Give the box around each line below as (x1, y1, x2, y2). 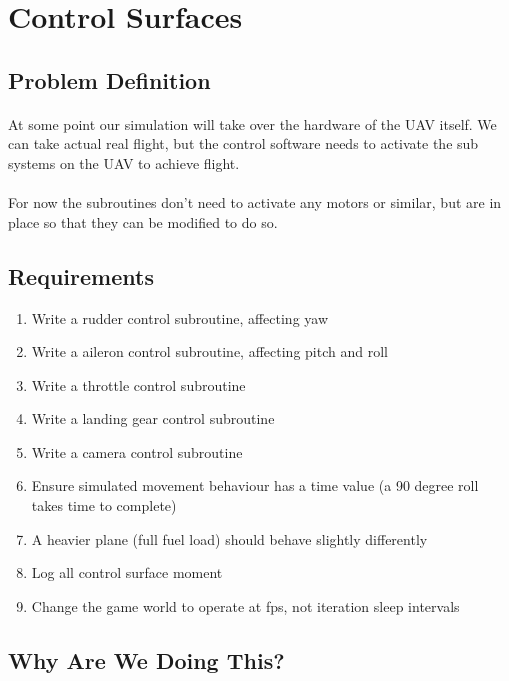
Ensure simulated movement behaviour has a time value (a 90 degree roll (31, 475, 479, 496)
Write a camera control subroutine (31, 441, 243, 462)
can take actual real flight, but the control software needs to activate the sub (8, 133, 479, 154)
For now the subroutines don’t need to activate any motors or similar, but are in (8, 192, 502, 213)
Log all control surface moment (31, 562, 223, 583)
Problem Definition (8, 64, 211, 95)
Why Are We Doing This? (8, 644, 285, 675)
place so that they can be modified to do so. (8, 211, 278, 232)
